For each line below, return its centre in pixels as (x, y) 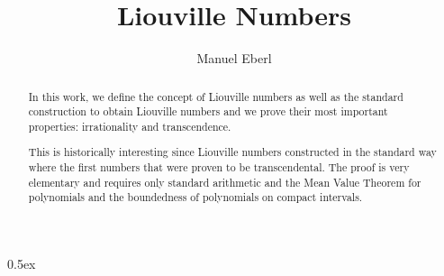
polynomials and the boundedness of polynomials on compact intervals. (195, 197)
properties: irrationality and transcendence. (130, 126)
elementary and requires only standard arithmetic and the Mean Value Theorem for (225, 182)
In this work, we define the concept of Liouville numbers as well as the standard (216, 96)
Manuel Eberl (234, 58)
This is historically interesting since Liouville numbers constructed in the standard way (232, 152)
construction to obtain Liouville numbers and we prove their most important (208, 111)
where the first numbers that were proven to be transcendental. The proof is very (219, 167)
